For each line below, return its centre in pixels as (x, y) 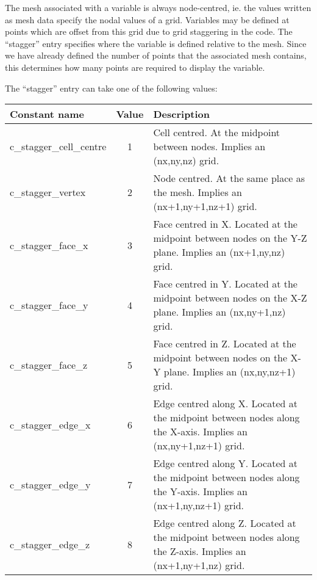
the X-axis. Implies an (200, 432)
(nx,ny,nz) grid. (186, 161)
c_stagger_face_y (49, 305)
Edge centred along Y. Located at (225, 463)
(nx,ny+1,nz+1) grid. (199, 446)
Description (182, 114)
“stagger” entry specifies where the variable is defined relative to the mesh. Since (156, 43)
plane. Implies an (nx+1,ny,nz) (219, 252)
